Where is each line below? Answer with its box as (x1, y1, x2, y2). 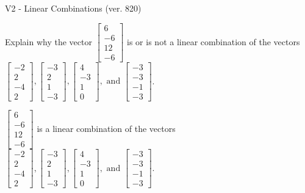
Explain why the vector (5, 35, 92, 48)
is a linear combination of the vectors (37, 122, 176, 134)
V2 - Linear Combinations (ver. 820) (5, 2, 142, 14)
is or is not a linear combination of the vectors (127, 35, 300, 48)
